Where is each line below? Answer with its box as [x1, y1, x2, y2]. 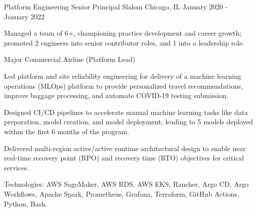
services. [4, 162, 29, 172]
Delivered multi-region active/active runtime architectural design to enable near [4, 143, 246, 153]
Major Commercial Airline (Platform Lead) [4, 54, 135, 64]
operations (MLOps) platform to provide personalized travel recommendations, [4, 80, 243, 91]
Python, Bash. [4, 198, 47, 209]
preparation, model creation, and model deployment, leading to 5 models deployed [4, 116, 253, 127]
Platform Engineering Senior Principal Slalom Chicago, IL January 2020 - [4, 1, 228, 11]
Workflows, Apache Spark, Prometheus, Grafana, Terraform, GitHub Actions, [4, 188, 239, 199]
